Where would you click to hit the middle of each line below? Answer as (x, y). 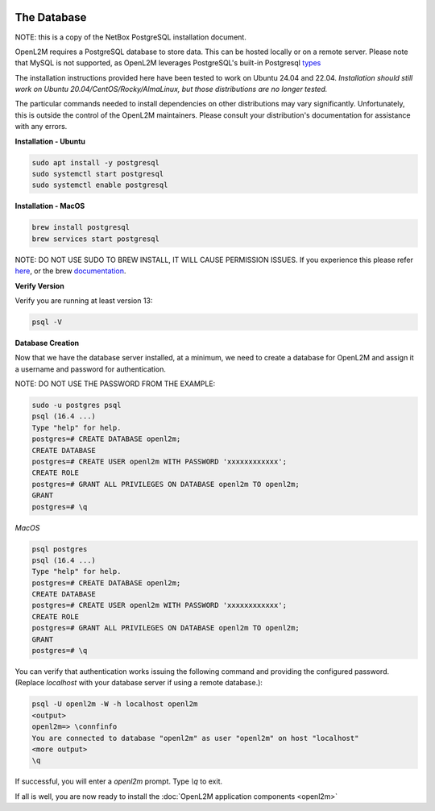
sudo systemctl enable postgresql (100, 185)
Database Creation (47, 343)
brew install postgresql (81, 227)
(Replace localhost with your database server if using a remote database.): (139, 683)
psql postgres (60, 549)
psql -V (47, 322)
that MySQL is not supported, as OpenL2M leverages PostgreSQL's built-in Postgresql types (168, 63)
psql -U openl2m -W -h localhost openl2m (115, 704)
